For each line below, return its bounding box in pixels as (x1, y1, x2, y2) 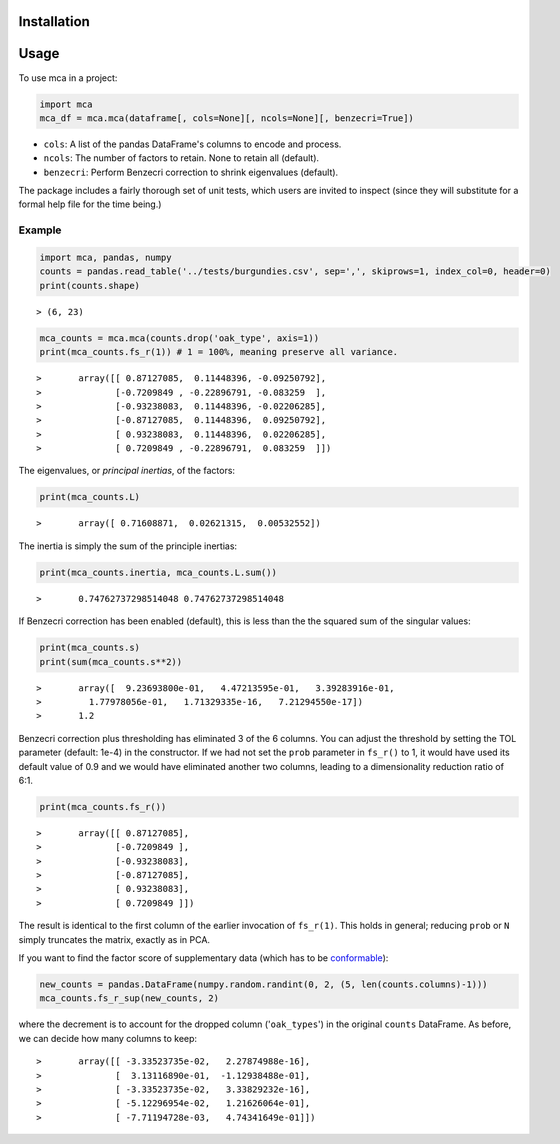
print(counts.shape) (39, 280, 140, 291)
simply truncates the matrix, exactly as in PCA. (18, 933, 210, 945)
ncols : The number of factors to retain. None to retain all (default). (43, 152, 320, 164)
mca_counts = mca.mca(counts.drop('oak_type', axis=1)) (39, 332, 320, 344)
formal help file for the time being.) (18, 198, 162, 210)
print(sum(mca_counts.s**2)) (39, 656, 183, 667)
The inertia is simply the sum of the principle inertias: (18, 540, 238, 552)
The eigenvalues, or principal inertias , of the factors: (18, 465, 235, 477)
